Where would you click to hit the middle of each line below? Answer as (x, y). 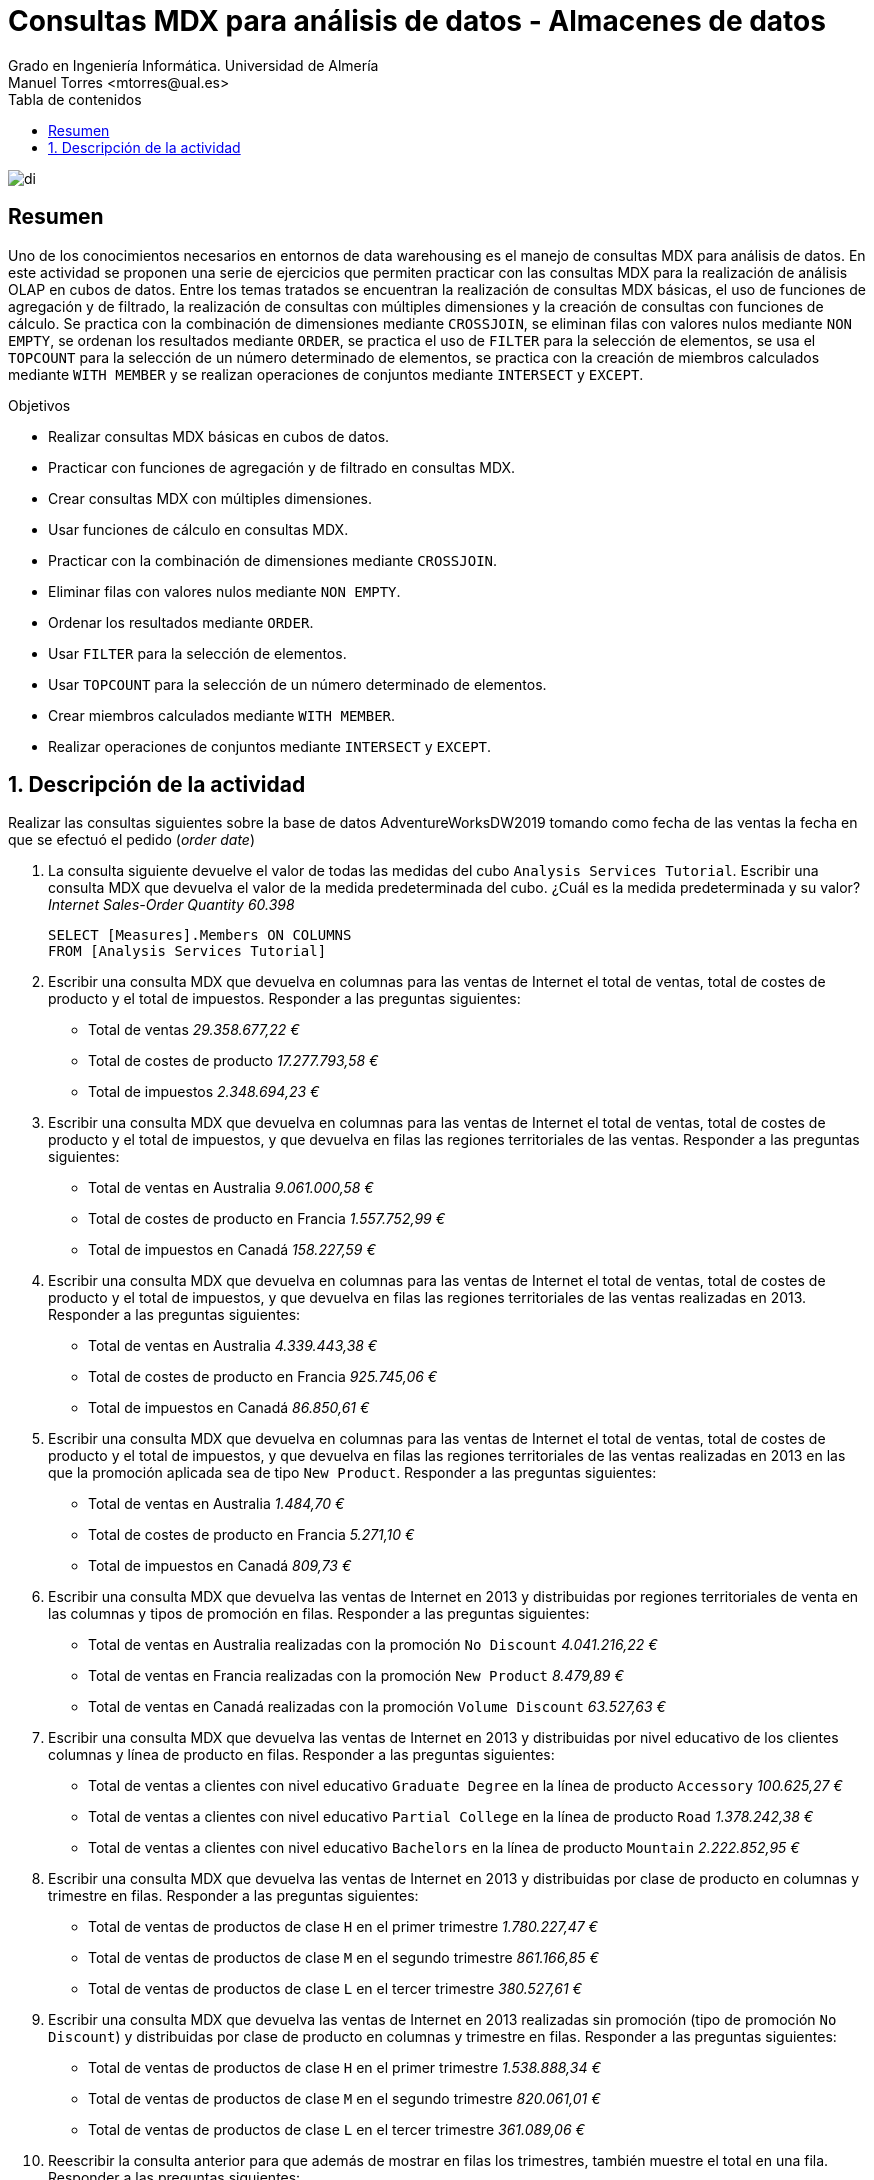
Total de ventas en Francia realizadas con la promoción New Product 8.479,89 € (356, 1676)
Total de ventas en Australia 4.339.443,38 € (233, 1346)
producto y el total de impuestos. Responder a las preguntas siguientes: (284, 999)
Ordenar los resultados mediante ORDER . (181, 622)
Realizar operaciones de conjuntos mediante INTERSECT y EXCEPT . (270, 746)
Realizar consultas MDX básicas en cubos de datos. (219, 436)
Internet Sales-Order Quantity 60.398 (171, 905)
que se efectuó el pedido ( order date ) (132, 840)
